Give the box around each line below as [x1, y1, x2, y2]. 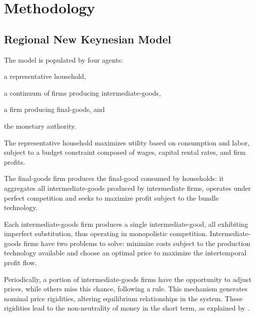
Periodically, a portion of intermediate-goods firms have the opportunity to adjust [4, 274, 252, 284]
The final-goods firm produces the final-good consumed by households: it [4, 173, 224, 183]
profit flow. [4, 257, 37, 268]
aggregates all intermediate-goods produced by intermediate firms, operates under [4, 182, 251, 193]
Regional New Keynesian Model [4, 31, 171, 46]
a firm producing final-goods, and [4, 104, 105, 114]
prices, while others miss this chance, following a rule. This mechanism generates [4, 283, 248, 294]
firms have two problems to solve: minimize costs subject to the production [23, 238, 251, 248]
